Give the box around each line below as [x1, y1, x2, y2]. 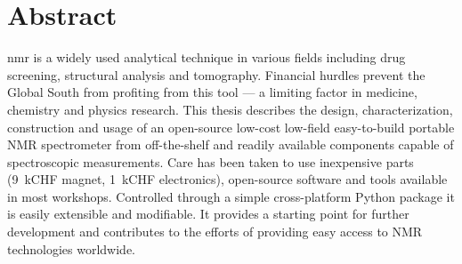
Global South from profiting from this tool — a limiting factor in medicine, [7, 83, 417, 101]
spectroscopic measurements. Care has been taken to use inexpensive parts [7, 152, 414, 171]
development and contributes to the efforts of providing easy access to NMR [7, 222, 423, 241]
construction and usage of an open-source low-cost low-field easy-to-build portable [7, 117, 455, 136]
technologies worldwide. [7, 239, 136, 258]
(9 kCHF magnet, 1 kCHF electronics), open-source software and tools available [7, 170, 448, 188]
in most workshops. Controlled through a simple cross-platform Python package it [7, 187, 455, 205]
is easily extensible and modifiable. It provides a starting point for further [7, 204, 409, 223]
